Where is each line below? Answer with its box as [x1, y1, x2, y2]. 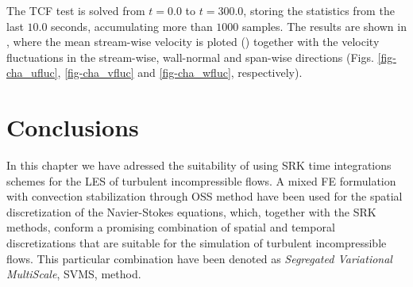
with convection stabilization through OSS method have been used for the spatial [6, 188, 403, 205]
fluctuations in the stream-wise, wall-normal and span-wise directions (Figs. [6, 48, 374, 65]
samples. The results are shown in [242, 17, 407, 34]
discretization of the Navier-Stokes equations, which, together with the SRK [6, 203, 376, 220]
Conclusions [6, 111, 139, 143]
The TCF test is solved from [6, 2, 145, 18]
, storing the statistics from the [243, 2, 395, 18]
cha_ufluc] [6, 64, 58, 81]
